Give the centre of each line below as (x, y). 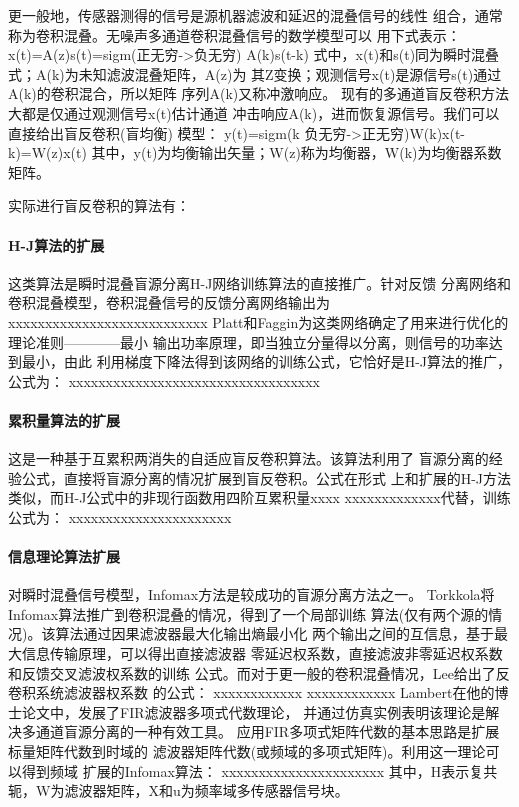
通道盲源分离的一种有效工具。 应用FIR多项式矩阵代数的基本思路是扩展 (267, 731)
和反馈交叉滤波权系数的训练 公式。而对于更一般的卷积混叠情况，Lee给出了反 (259, 672)
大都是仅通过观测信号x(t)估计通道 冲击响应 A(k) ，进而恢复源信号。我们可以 (254, 112)
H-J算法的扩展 (56, 244)
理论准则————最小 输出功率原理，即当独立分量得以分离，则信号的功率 (248, 341)
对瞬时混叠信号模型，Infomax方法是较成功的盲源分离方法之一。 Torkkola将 (251, 594)
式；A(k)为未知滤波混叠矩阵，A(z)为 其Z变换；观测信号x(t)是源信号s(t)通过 (255, 73)
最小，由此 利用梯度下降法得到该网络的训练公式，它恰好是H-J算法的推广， (266, 361)
